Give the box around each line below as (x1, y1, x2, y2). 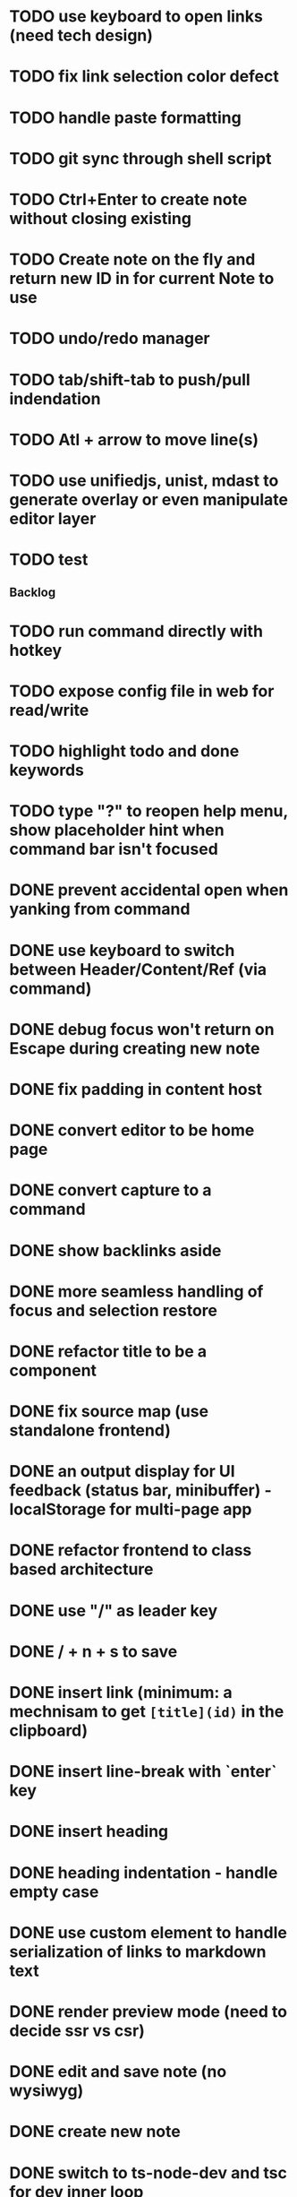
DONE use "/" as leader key (9, 1600, 217, 1621)
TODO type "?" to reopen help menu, (9, 801, 288, 822)
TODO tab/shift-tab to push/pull (9, 369, 250, 390)
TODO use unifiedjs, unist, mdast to (9, 470, 279, 490)
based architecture (9, 1559, 154, 1580)
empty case (9, 1882, 99, 1901)
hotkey (9, 640, 63, 660)
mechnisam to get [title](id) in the (9, 1702, 284, 1722)
